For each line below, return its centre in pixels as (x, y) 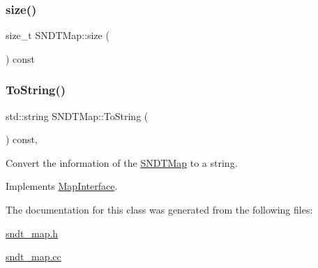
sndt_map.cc (33, 256)
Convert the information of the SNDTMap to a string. (122, 162)
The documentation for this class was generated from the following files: (159, 209)
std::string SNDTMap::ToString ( (77, 116)
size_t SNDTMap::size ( (58, 35)
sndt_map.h (32, 233)
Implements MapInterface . (62, 186)
